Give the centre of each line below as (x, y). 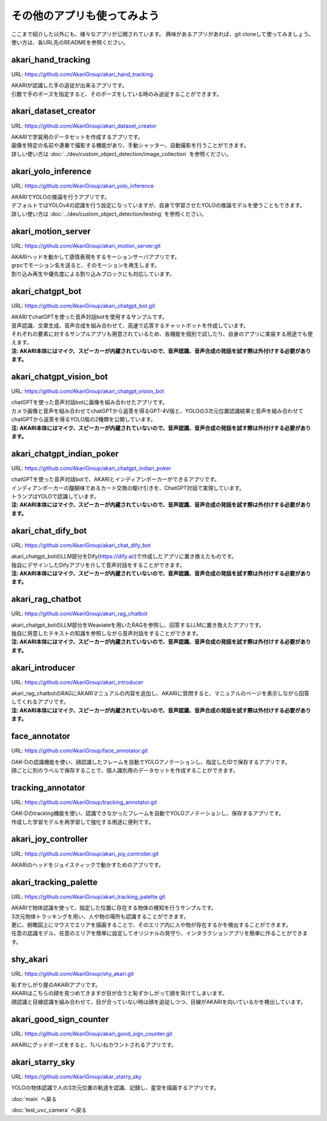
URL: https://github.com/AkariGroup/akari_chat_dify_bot (81, 545)
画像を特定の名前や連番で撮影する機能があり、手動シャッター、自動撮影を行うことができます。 (130, 145)
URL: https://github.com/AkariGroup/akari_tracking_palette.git (88, 896)
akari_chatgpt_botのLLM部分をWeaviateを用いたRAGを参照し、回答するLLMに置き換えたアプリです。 (138, 625)
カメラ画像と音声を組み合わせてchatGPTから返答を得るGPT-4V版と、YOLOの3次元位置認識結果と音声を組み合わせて (157, 411)
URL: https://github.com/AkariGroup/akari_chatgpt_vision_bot (88, 391)
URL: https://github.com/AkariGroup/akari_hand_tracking (82, 74)
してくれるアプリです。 (40, 702)
